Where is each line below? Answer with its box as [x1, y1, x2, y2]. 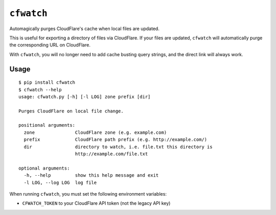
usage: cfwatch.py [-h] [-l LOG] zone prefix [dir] [18, 93, 151, 100]
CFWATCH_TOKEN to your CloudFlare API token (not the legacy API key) [22, 200, 171, 206]
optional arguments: [18, 165, 70, 171]
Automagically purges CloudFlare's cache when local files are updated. [9, 26, 159, 32]
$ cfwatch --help [18, 87, 62, 92]
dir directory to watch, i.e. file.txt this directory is [24, 144, 213, 150]
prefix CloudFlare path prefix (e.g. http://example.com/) [24, 137, 208, 142]
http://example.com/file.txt [75, 151, 148, 157]
